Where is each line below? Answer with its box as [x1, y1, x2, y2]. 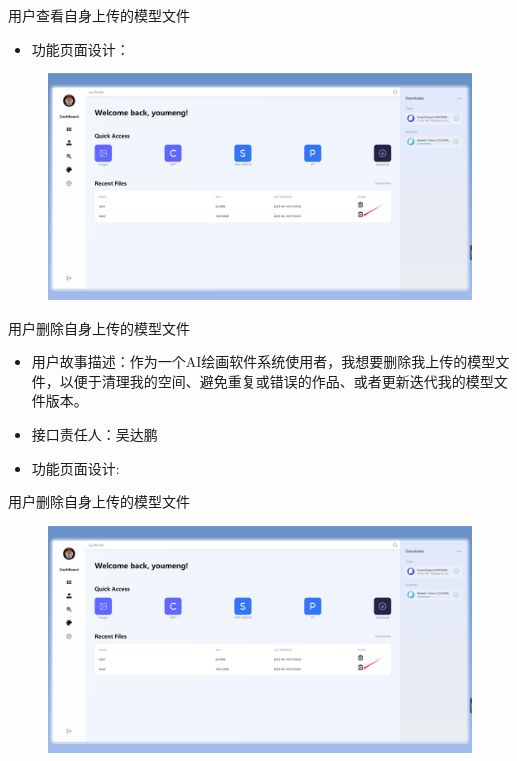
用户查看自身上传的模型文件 [8, 5, 190, 25]
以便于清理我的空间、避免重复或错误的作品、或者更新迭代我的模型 [59, 370, 494, 391]
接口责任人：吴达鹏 [31, 424, 158, 445]
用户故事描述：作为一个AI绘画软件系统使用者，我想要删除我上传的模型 [31, 351, 496, 372]
